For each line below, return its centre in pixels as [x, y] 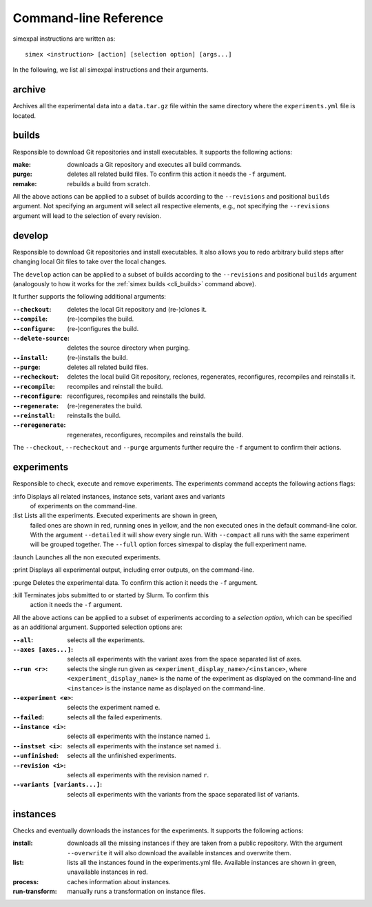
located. [24, 116]
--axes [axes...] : [43, 649]
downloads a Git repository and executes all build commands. [155, 164]
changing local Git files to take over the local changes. [90, 261]
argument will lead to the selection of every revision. [87, 216]
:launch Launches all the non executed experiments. [87, 557]
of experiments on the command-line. [83, 506]
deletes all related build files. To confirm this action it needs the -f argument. [177, 174]
